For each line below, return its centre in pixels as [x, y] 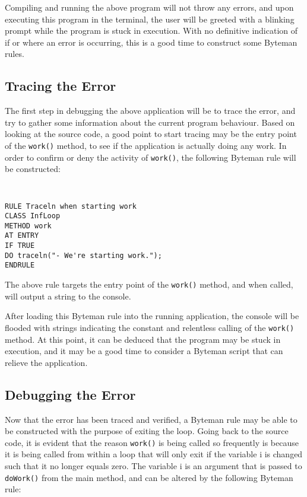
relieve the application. [46, 362]
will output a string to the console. [68, 296]
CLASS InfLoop [33, 216]
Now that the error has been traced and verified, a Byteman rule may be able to [151, 419]
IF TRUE [20, 246]
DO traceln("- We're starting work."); [83, 255]
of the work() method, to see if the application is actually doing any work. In [146, 145]
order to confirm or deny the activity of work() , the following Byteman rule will [151, 157]
